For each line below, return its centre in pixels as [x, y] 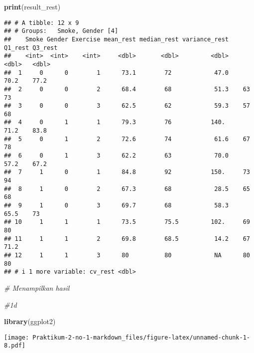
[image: [17, 337]
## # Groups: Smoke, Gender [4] [61, 31]
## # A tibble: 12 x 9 [42, 23]
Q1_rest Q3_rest [31, 48]
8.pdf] [15, 346]
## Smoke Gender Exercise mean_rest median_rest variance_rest [117, 39]
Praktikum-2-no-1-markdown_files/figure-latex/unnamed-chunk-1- [141, 337]
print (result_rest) [32, 6]
